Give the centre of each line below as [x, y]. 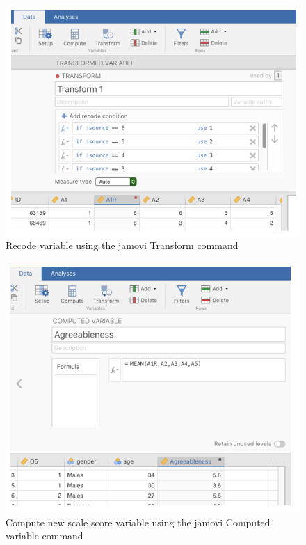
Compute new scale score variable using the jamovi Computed [138, 522]
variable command [45, 536]
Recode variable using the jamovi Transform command [122, 245]
